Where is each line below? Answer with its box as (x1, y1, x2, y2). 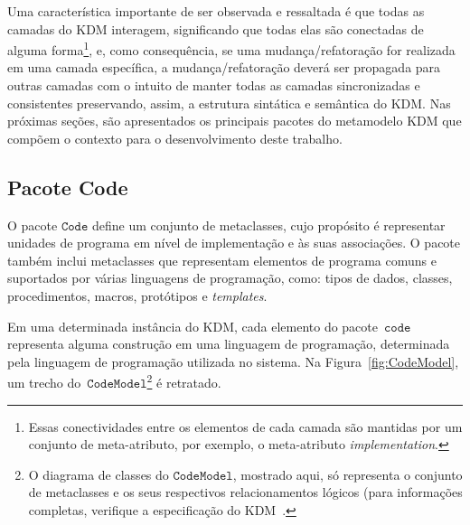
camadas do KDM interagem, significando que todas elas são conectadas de (7, 19, 424, 38)
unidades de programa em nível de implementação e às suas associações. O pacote (7, 233, 461, 252)
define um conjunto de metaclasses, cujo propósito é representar (91, 215, 446, 234)
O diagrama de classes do (28, 464, 169, 483)
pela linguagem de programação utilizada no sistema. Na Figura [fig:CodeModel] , (7, 352, 459, 370)
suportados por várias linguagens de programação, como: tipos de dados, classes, (7, 268, 453, 287)
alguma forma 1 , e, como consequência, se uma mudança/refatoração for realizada (7, 38, 456, 59)
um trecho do (7, 373, 81, 392)
